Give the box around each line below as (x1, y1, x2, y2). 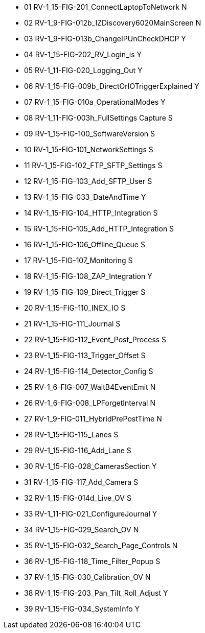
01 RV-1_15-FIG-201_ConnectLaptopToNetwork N (24, 3, 187, 11)
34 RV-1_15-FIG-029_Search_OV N (24, 525, 139, 534)
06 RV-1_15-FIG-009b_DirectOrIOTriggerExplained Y (24, 82, 199, 90)
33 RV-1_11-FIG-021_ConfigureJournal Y (24, 509, 157, 518)
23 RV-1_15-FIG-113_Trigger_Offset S (24, 351, 146, 360)
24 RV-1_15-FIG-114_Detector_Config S (24, 367, 153, 376)
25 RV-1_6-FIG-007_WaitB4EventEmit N (24, 383, 156, 391)
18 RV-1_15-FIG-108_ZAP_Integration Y (24, 272, 152, 280)
